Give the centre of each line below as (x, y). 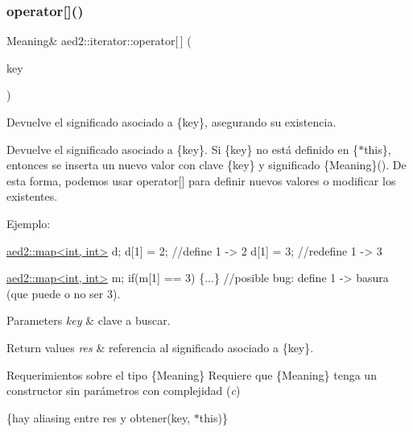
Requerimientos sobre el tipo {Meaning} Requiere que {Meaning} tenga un (192, 374)
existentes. (32, 196)
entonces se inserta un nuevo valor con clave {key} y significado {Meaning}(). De (206, 165)
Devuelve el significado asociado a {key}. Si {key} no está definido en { (183, 149)
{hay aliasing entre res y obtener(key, (99, 417)
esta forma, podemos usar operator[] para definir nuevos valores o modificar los (201, 180)
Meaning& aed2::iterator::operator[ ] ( (99, 41)
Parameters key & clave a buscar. (89, 320)
